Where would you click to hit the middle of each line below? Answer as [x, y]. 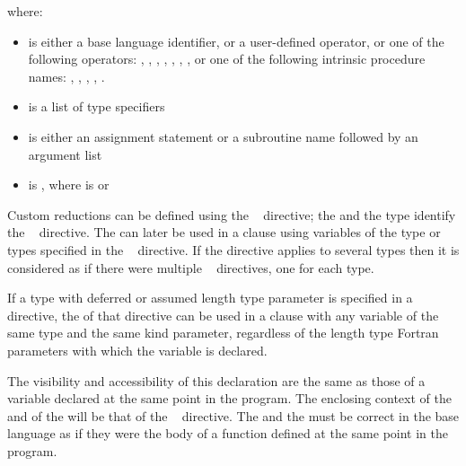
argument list [65, 154]
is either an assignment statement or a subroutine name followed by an [223, 136]
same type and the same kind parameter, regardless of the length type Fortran [223, 333]
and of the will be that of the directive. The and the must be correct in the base [233, 415]
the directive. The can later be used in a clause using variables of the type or [224, 232]
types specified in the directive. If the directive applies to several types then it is [233, 249]
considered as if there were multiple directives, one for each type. [191, 267]
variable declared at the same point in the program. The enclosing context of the [229, 398]
